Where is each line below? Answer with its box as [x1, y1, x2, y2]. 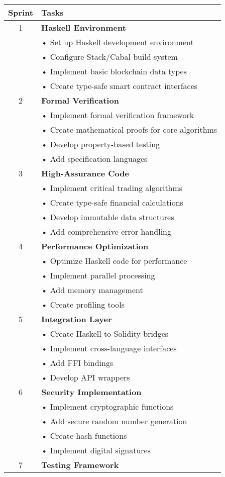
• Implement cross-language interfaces [41, 342, 177, 354]
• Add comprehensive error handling [41, 226, 171, 237]
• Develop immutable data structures [41, 211, 174, 223]
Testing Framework [41, 459, 119, 470]
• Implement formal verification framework [41, 109, 194, 121]
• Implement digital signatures [41, 444, 151, 456]
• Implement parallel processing [41, 269, 155, 281]
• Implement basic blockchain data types [41, 65, 187, 77]
